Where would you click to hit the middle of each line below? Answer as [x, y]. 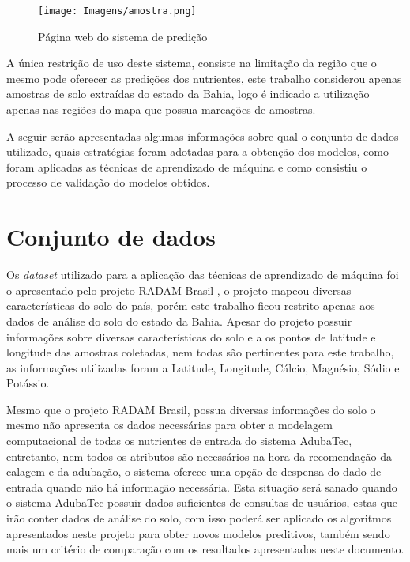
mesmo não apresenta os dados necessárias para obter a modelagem [169, 425]
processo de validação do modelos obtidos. [108, 182]
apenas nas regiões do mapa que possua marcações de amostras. [161, 109]
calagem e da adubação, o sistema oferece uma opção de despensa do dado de [194, 471]
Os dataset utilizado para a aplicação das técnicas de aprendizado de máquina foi [203, 275]
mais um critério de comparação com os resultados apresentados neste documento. [205, 549]
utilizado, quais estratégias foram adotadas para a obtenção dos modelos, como [197, 151]
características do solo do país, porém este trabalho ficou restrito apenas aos [191, 306]
